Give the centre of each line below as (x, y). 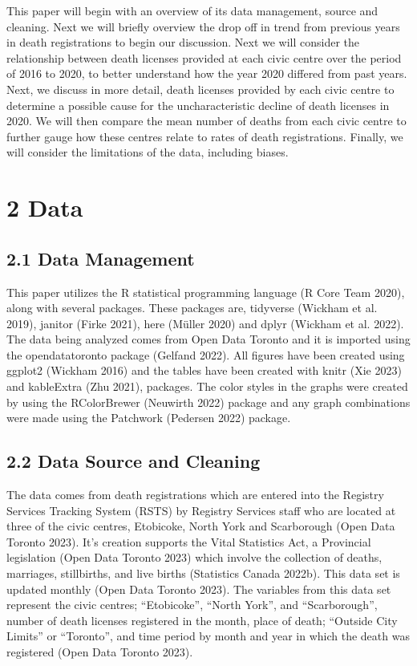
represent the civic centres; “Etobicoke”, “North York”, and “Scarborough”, (192, 605)
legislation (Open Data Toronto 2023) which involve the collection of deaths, (194, 557)
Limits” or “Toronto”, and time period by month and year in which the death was (208, 636)
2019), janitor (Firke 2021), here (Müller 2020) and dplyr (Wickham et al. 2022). (205, 323)
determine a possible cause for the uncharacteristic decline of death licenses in (198, 105)
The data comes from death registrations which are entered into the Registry (195, 495)
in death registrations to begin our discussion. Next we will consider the (183, 42)
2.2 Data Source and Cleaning (134, 461)
